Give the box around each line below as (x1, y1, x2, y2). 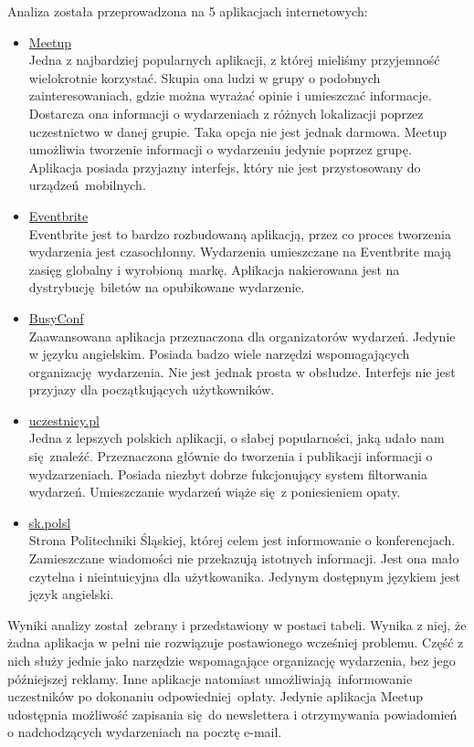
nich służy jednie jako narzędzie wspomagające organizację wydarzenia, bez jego (7, 651, 456, 669)
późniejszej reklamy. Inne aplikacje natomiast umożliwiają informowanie (7, 668, 413, 688)
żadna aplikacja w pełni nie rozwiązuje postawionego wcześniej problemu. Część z (7, 633, 464, 652)
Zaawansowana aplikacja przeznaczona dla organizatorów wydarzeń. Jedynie (28, 326, 456, 345)
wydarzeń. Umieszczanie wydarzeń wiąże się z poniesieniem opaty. (28, 482, 401, 501)
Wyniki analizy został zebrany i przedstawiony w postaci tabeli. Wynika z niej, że (7, 615, 467, 634)
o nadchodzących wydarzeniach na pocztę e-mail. (7, 722, 282, 742)
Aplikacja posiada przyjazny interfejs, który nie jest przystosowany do (28, 157, 421, 176)
